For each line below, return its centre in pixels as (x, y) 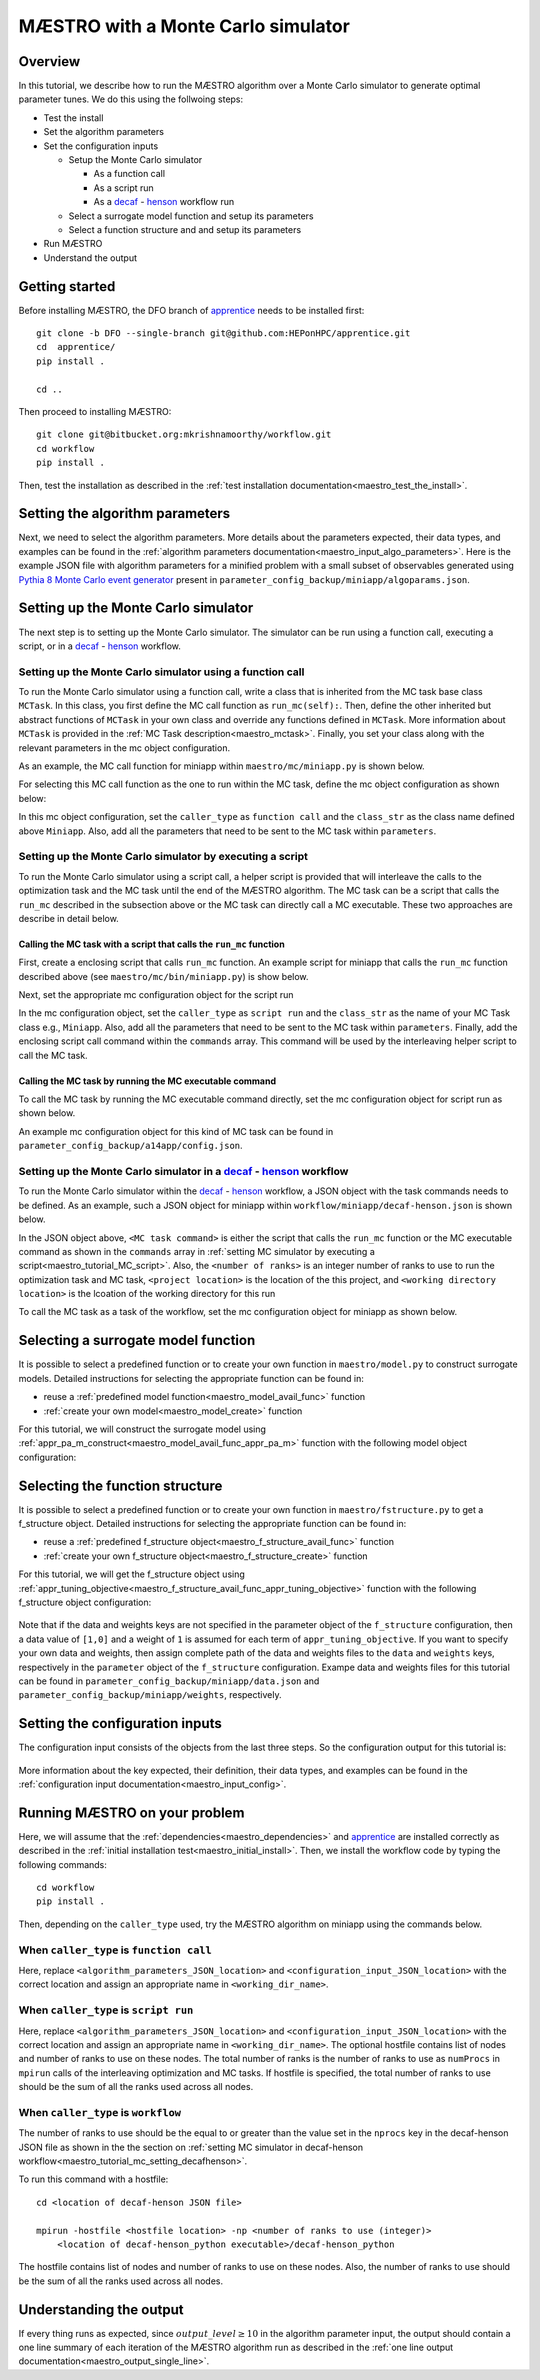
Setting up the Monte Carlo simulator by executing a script (163, 857)
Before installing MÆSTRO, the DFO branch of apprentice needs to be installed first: (191, 310)
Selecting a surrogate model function (137, 1340)
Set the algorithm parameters (104, 132)
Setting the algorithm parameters (124, 513)
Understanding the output (101, 2309)
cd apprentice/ (76, 347)
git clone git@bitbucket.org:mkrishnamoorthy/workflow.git (184, 434)
